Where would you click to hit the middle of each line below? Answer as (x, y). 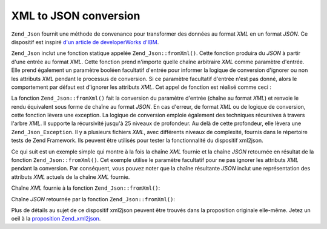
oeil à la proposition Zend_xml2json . (56, 219)
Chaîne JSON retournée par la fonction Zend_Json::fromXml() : (93, 199)
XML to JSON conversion (76, 16)
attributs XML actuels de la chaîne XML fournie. (71, 177)
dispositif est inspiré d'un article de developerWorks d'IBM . (85, 42)
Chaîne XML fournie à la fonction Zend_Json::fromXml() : (86, 188)
